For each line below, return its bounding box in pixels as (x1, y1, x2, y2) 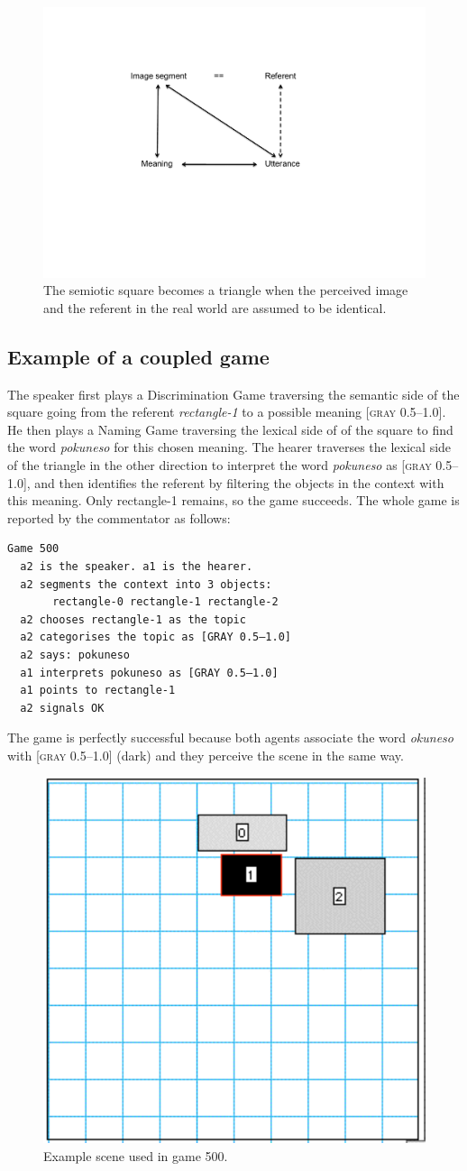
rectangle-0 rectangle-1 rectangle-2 (52, 595, 279, 609)
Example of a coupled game (7, 342, 270, 370)
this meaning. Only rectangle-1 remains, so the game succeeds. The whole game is (7, 491, 460, 510)
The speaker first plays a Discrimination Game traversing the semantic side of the (7, 384, 460, 403)
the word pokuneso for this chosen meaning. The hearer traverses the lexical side (7, 438, 452, 456)
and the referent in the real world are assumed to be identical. (43, 298, 387, 317)
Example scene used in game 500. (43, 1146, 228, 1165)
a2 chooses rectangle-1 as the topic (20, 613, 246, 626)
